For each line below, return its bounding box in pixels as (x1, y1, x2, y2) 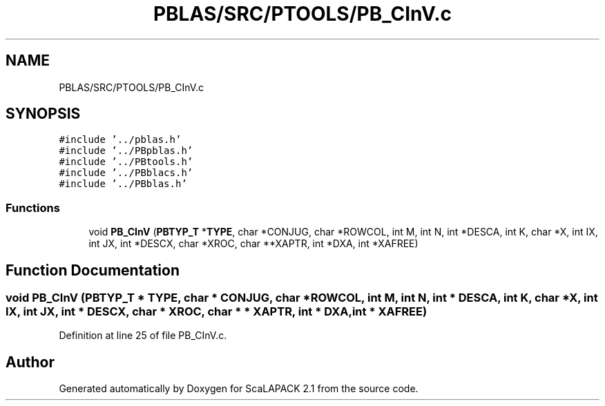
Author (6, 353, 55, 371)
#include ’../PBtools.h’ (59, 156, 193, 168)
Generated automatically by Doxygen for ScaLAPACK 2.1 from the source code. (59, 383, 419, 395)
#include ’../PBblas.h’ (59, 178, 187, 190)
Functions (6, 200, 60, 215)
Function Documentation (6, 261, 180, 279)
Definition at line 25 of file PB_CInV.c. (59, 329, 227, 342)
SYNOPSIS (6, 105, 81, 123)
